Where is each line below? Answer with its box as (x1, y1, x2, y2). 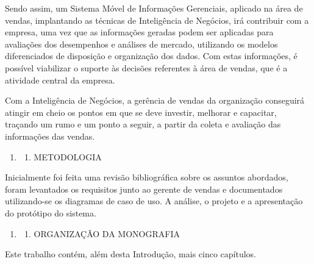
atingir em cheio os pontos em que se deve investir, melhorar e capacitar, (5, 105, 277, 118)
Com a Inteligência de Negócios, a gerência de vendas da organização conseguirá (5, 94, 305, 107)
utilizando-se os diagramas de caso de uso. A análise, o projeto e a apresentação (5, 194, 303, 207)
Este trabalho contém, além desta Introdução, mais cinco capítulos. (5, 248, 257, 260)
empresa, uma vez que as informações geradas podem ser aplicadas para (5, 26, 274, 38)
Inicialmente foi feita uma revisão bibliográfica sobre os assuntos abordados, (5, 171, 288, 184)
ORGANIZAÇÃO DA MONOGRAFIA (34, 227, 180, 240)
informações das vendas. (5, 129, 95, 142)
